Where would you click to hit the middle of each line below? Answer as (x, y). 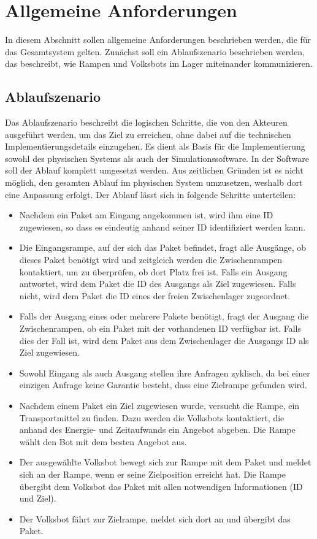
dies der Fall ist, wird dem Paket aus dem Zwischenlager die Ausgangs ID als (164, 340)
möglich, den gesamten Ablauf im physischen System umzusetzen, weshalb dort (154, 182)
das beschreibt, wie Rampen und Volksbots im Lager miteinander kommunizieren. (159, 63)
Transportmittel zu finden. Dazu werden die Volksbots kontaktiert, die (152, 417)
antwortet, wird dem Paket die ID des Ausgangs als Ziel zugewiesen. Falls (158, 284)
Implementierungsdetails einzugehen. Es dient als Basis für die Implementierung (155, 146)
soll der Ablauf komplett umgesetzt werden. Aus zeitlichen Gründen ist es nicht (154, 170)
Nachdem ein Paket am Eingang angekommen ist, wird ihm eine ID (146, 215)
